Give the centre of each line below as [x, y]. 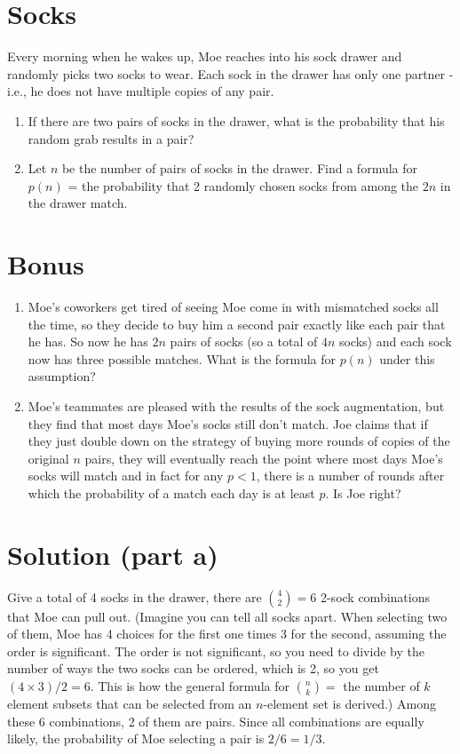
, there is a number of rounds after [350, 476]
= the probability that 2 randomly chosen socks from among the [243, 185]
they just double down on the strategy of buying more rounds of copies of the [239, 441]
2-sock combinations [375, 596]
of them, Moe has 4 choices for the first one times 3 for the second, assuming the [227, 634]
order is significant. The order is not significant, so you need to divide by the [216, 651]
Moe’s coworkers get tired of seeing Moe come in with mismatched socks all [233, 306]
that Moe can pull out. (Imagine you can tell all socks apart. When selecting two [227, 616]
